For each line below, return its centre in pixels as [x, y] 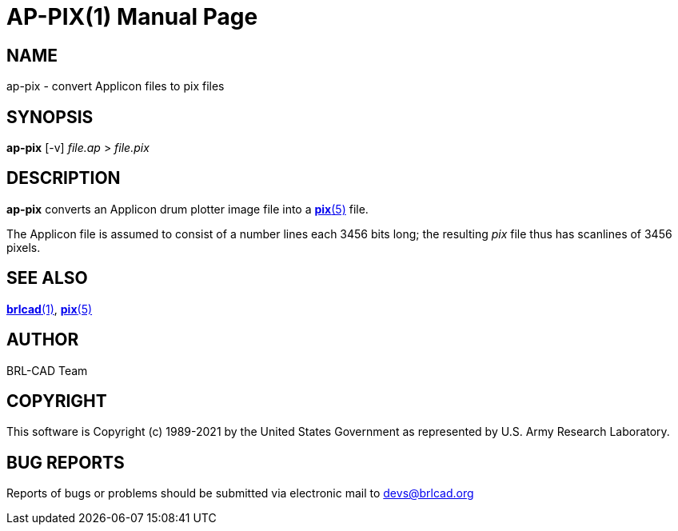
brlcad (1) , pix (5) [50, 309]
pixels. [24, 247]
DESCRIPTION [64, 178]
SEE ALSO [47, 278]
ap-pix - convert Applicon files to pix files [116, 86]
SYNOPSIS [50, 117]
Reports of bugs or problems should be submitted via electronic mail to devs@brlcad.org [240, 493]
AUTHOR [43, 340]
